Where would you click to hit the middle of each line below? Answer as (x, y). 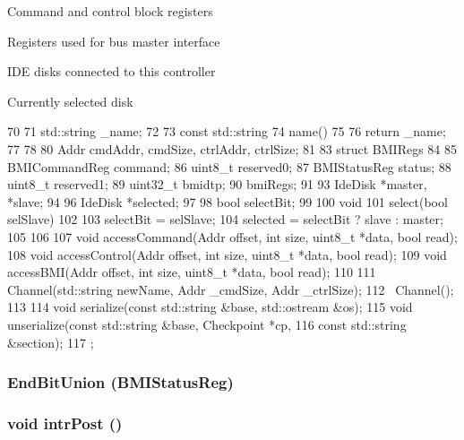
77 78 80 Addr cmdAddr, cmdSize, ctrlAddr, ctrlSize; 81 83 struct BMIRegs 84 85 (232, 148)
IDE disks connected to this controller (112, 71)
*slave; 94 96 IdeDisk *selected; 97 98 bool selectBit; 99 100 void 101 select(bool (228, 201)
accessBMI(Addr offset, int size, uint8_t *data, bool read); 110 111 (192, 272)
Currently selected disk (70, 101)
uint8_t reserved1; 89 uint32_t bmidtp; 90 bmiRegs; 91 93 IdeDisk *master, (217, 184)
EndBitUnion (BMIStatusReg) (120, 382)
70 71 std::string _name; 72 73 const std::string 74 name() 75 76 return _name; (227, 131)
